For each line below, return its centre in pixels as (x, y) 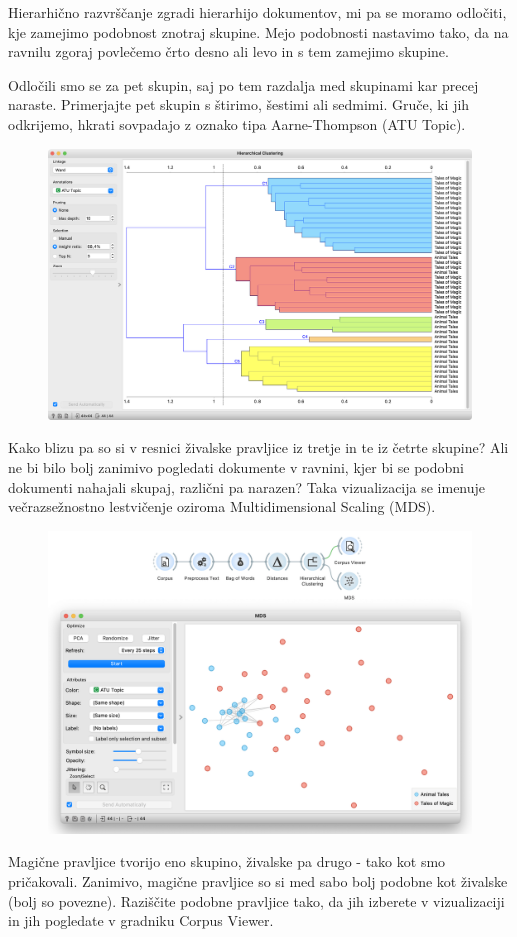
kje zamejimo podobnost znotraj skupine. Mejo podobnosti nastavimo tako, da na (258, 31)
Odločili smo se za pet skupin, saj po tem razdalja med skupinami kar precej (243, 84)
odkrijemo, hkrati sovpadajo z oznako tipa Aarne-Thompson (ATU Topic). (237, 123)
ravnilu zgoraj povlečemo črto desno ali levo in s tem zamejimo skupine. (228, 51)
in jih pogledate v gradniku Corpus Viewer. (141, 920)
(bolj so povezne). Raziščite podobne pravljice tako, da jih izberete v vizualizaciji (256, 900)
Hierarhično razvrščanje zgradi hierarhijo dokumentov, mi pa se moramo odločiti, (257, 12)
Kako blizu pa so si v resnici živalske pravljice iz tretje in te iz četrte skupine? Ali (258, 447)
